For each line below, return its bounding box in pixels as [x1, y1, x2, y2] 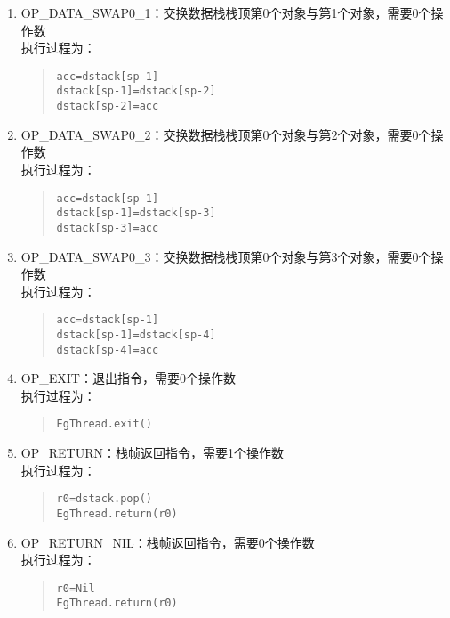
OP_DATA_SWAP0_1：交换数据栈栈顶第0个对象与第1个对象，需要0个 [20, 4, 431, 21]
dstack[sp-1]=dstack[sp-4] [56, 328, 216, 341]
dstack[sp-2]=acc [56, 100, 159, 113]
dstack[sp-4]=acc [56, 343, 159, 356]
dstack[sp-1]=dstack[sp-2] [56, 85, 216, 98]
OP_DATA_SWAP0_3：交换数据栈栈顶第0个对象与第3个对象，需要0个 [20, 247, 431, 265]
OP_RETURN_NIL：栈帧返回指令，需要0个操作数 [20, 533, 315, 551]
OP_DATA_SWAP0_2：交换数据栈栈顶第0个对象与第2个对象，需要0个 [20, 125, 431, 143]
